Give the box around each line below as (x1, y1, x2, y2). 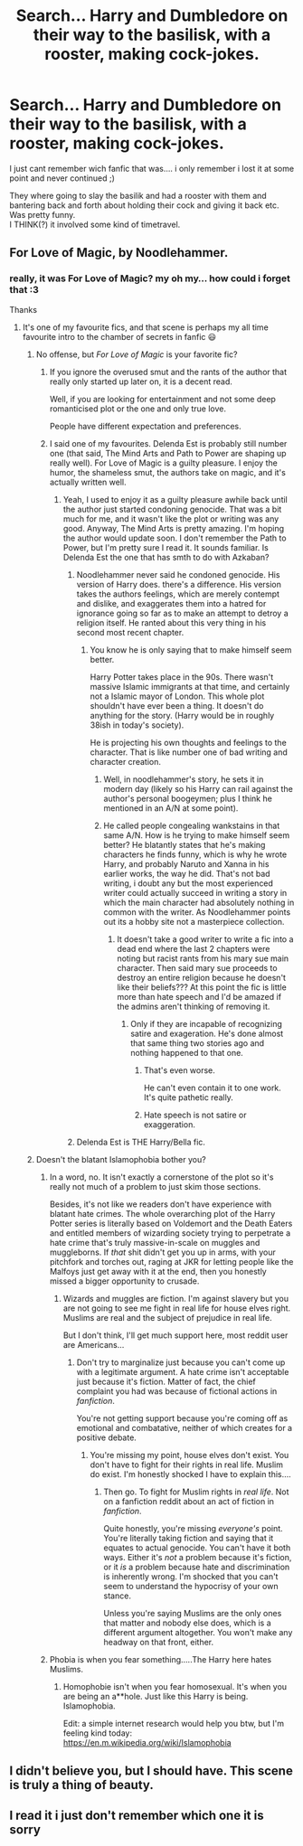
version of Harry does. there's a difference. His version (76, 579, 282, 589)
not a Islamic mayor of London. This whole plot (90, 691, 265, 702)
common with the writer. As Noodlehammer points (103, 906, 291, 918)
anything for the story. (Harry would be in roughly (90, 710, 275, 721)
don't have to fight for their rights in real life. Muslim (90, 1459, 283, 1470)
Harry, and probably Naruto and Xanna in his (103, 858, 270, 869)
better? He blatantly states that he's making (103, 839, 266, 850)
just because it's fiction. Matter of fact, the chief (76, 1376, 256, 1387)
